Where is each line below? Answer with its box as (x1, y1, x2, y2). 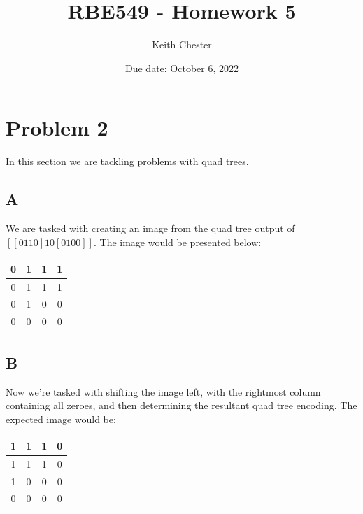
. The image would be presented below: (93, 234, 262, 249)
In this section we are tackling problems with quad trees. (6, 154, 249, 169)
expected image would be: (6, 411, 116, 426)
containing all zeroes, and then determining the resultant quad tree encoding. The (6, 398, 357, 413)
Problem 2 (6, 113, 108, 142)
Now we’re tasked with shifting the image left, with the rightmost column (6, 384, 321, 399)
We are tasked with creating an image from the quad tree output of (6, 221, 295, 236)
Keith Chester (152, 37, 212, 52)
